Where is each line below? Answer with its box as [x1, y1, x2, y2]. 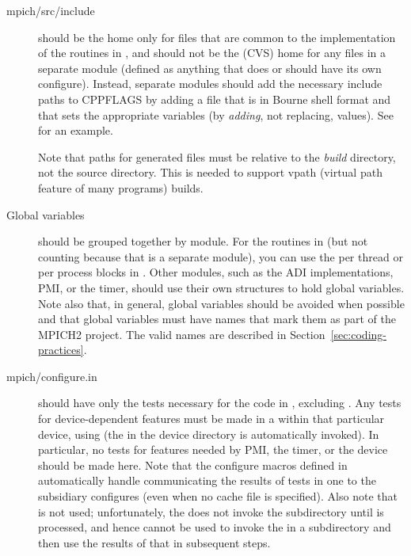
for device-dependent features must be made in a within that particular [38, 410, 385, 427]
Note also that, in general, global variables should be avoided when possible [38, 295, 405, 311]
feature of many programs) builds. [38, 179, 204, 196]
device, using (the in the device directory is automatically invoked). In [38, 425, 379, 442]
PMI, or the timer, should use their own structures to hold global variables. [38, 279, 405, 295]
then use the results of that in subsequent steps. [38, 534, 271, 550]
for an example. [38, 122, 113, 139]
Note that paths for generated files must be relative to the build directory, [38, 148, 396, 165]
